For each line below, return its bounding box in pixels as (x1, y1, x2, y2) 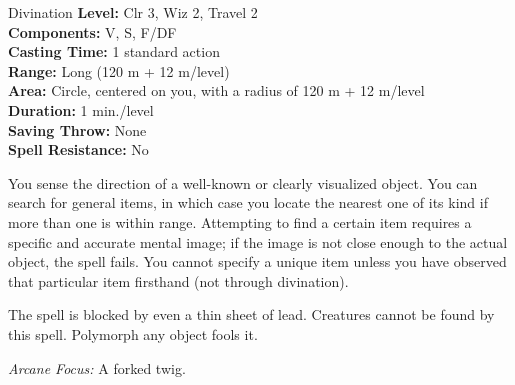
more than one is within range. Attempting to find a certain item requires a (8, 211, 472, 232)
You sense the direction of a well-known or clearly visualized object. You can (8, 172, 478, 193)
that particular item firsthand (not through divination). (8, 270, 349, 291)
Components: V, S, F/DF (8, 21, 177, 42)
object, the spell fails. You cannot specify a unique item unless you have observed (8, 251, 507, 272)
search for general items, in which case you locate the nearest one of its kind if (8, 192, 488, 213)
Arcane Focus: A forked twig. (8, 357, 186, 378)
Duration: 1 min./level (8, 99, 154, 120)
